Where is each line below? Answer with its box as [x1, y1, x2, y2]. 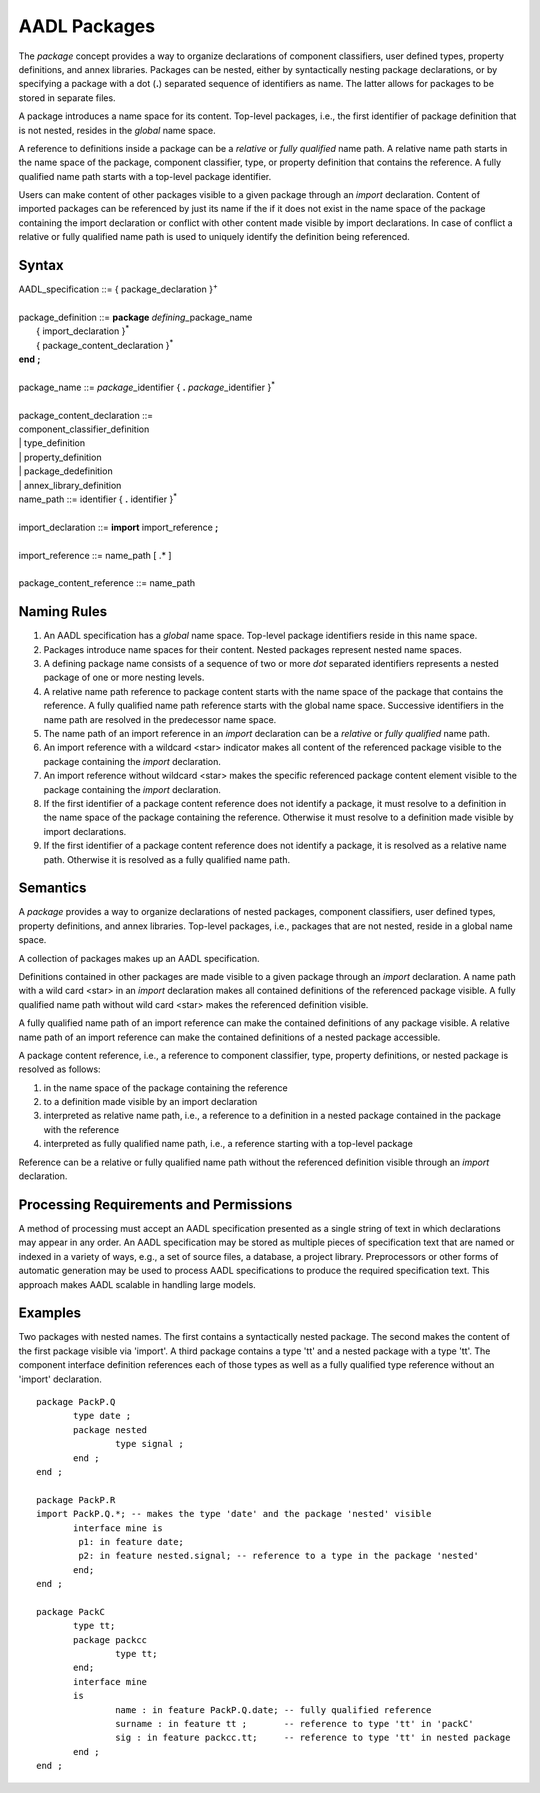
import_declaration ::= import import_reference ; [18, 521, 219, 533]
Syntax [18, 257, 64, 274]
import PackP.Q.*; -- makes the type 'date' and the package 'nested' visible [36, 1508, 432, 1520]
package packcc [73, 1634, 148, 1645]
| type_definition [18, 437, 86, 449]
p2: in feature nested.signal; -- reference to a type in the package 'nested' [78, 1550, 480, 1562]
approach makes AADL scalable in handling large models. [18, 1278, 257, 1290]
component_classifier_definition [18, 423, 150, 435]
